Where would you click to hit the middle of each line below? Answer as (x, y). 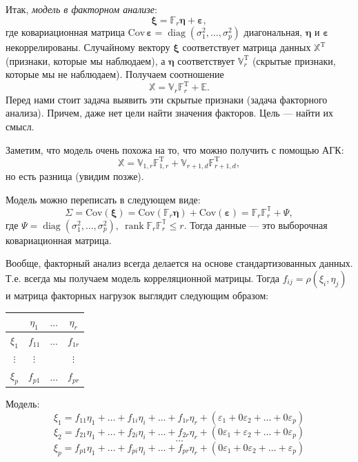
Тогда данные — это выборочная (259, 224)
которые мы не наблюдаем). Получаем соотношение (115, 74)
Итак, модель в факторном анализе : (81, 9)
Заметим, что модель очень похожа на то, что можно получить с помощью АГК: (175, 149)
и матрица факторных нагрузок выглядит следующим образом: (137, 295)
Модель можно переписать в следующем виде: (103, 199)
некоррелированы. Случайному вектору (88, 47)
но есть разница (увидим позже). (75, 176)
